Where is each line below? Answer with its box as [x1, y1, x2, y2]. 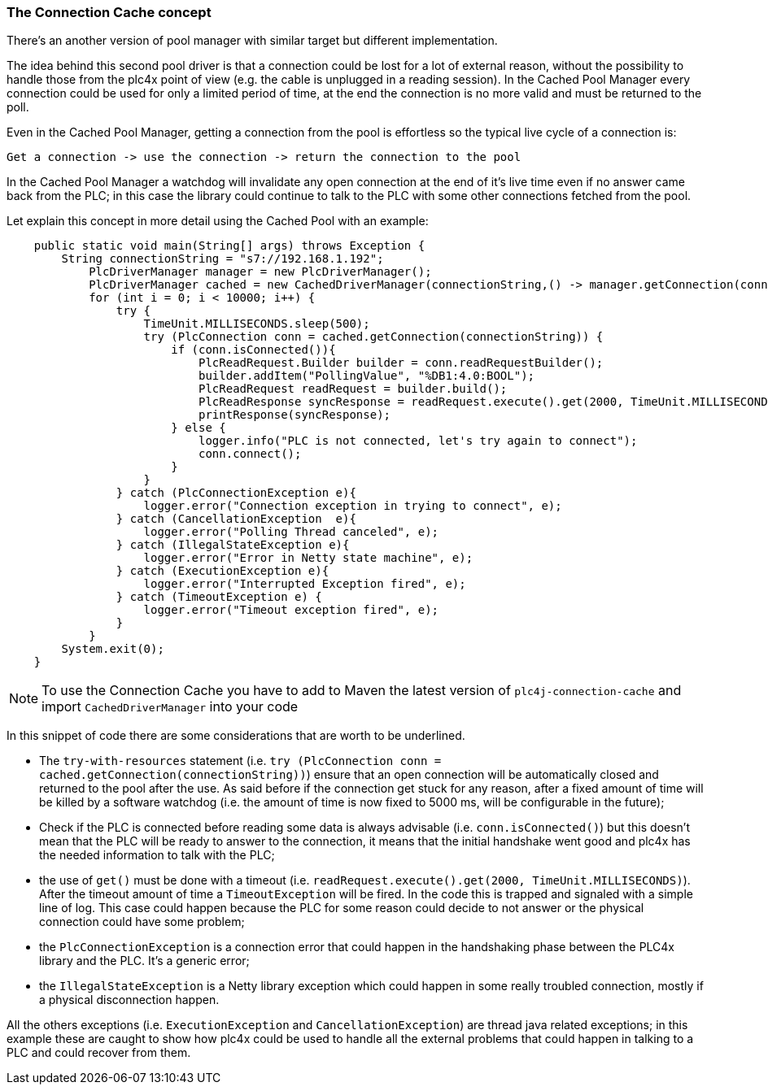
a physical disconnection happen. [39, 993, 220, 1007]
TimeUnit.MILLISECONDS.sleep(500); [143, 317, 370, 331]
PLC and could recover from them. [7, 1045, 191, 1060]
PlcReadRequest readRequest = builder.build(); [199, 382, 508, 396]
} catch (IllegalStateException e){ [116, 538, 350, 552]
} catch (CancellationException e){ [116, 512, 356, 526]
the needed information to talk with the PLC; [39, 848, 275, 863]
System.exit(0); [61, 642, 164, 656]
